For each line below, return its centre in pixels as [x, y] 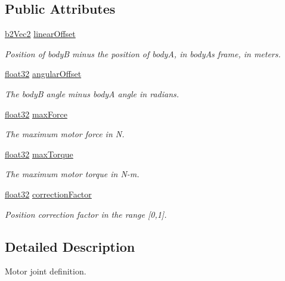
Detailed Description [70, 246]
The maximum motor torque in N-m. [72, 174]
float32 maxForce [36, 114]
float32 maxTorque [39, 154]
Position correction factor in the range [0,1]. [86, 214]
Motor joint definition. [46, 271]
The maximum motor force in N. [65, 134]
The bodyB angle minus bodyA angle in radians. [92, 93]
